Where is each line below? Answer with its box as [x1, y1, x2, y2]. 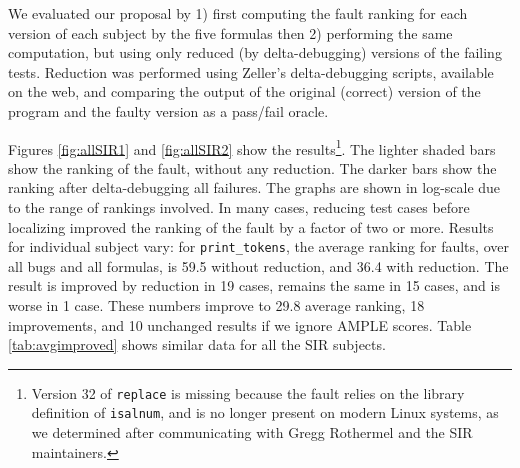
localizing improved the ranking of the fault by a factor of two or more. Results [8, 216, 494, 237]
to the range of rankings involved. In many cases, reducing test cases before [8, 197, 470, 217]
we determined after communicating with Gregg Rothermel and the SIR [31, 422, 473, 443]
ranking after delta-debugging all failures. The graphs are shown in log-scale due [8, 177, 501, 198]
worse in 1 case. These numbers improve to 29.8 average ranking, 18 [8, 295, 425, 316]
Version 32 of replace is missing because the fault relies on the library [31, 382, 465, 403]
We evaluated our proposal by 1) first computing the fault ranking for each [8, 3, 468, 23]
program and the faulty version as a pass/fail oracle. [8, 100, 329, 121]
